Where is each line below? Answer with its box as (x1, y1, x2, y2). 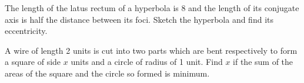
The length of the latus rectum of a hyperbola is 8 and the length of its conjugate (5, 2, 299, 13)
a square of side (5, 56, 61, 68)
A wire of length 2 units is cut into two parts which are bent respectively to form (5, 44, 298, 56)
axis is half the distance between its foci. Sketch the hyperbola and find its (5, 13, 273, 25)
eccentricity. (5, 25, 48, 37)
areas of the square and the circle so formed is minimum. (5, 67, 210, 79)
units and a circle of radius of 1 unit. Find (71, 56, 223, 68)
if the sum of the (233, 56, 293, 68)
